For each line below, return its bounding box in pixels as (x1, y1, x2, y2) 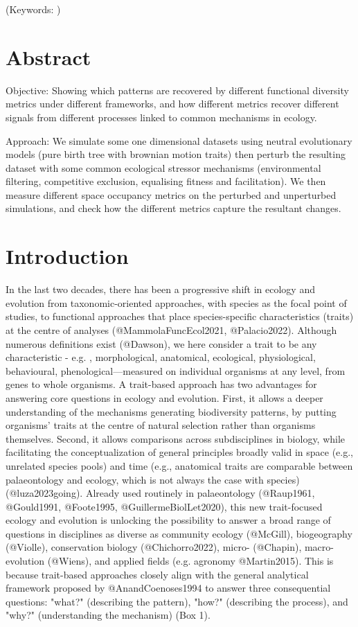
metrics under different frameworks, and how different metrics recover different (6, 96, 339, 111)
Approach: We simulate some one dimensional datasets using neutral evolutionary (6, 133, 352, 148)
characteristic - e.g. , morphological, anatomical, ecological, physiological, (6, 350, 316, 364)
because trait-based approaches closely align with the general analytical (6, 567, 309, 581)
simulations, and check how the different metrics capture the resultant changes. (6, 201, 341, 215)
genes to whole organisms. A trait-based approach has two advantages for (6, 377, 317, 391)
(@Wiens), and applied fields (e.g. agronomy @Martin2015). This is (47, 554, 334, 568)
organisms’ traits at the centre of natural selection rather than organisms (6, 418, 316, 432)
